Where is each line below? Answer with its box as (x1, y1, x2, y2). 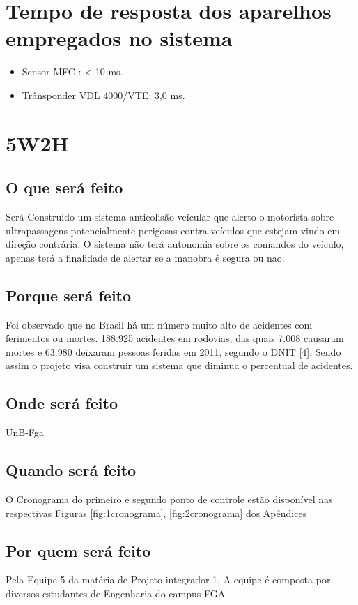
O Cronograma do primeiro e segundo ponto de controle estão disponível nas (6, 492, 333, 507)
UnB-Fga (6, 425, 44, 440)
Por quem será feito (6, 539, 151, 561)
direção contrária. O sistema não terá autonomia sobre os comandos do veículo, (6, 237, 344, 251)
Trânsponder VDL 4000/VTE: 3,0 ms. (22, 87, 185, 102)
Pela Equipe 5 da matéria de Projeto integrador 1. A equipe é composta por (6, 572, 331, 587)
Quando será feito (6, 459, 137, 481)
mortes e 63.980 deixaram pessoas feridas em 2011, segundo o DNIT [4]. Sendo (6, 344, 341, 359)
